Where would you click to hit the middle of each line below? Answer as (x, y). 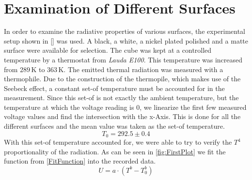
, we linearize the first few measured (193, 107)
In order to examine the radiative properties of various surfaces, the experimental (125, 31)
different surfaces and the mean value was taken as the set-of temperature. (114, 126)
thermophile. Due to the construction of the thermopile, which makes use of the (122, 79)
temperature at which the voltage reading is (69, 107)
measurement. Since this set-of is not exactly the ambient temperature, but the (121, 97)
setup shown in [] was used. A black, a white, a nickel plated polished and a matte (126, 40)
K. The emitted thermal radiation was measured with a (141, 69)
